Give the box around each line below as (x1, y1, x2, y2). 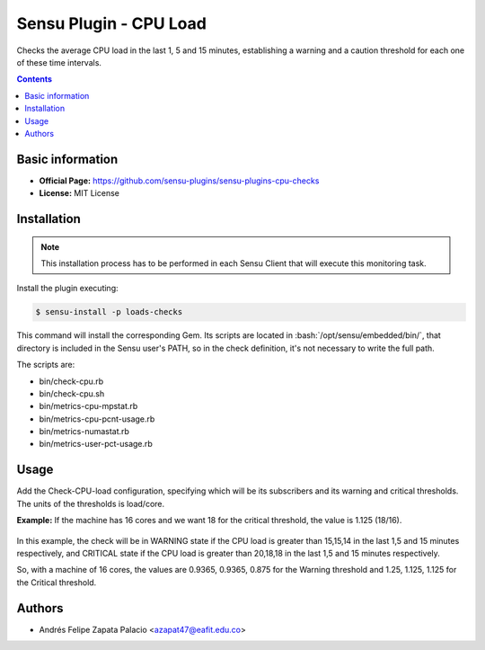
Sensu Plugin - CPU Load (16, 13, 207, 33)
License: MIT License (39, 188, 120, 199)
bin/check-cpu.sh (39, 387, 105, 399)
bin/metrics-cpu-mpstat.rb (39, 401, 138, 412)
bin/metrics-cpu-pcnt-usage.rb (39, 414, 155, 424)
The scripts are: (16, 360, 75, 370)
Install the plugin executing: (16, 283, 119, 294)
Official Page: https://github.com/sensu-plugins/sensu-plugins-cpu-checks (39, 175, 320, 186)
